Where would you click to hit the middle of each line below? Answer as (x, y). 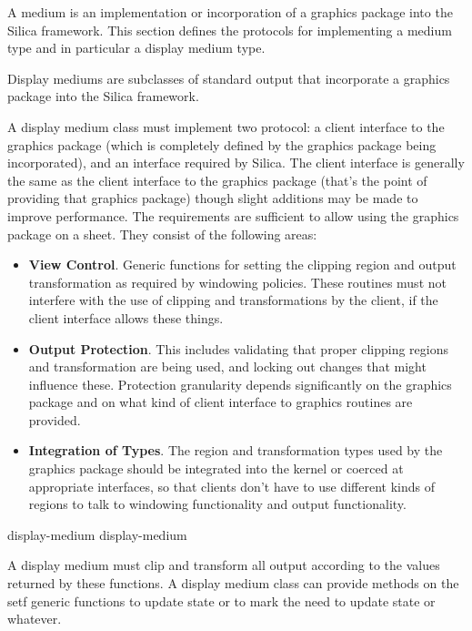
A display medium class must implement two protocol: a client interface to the (226, 126)
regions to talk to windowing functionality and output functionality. (217, 504)
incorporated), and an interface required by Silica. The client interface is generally (236, 163)
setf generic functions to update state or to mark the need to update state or (221, 600)
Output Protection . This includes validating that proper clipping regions (238, 348)
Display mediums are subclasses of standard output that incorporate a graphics (229, 78)
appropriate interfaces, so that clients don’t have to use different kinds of (232, 486)
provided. (55, 419)
